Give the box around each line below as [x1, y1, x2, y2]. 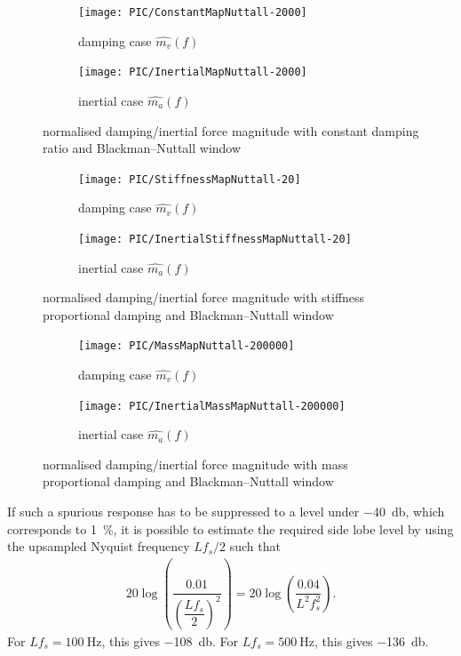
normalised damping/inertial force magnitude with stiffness [43, 288, 365, 307]
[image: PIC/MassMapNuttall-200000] [78, 340, 295, 353]
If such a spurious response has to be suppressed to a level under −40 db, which [7, 502, 445, 521]
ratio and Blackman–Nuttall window [43, 139, 242, 157]
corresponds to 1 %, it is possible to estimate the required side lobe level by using [7, 519, 454, 538]
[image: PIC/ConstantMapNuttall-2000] [78, 6, 307, 19]
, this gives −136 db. [314, 631, 429, 650]
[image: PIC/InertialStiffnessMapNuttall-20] [78, 232, 352, 245]
